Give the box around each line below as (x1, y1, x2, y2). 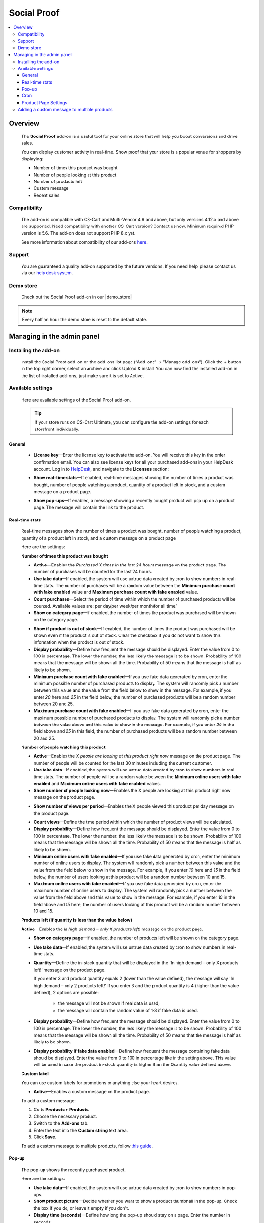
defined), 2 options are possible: (33, 989, 99, 995)
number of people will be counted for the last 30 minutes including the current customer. (33, 760, 212, 766)
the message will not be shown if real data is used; (58, 1000, 160, 1006)
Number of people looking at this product (33, 172, 117, 178)
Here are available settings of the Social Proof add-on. (21, 397, 131, 403)
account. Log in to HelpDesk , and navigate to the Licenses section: (33, 466, 169, 472)
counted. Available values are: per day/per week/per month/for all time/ (33, 603, 177, 609)
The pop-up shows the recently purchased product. (21, 1167, 126, 1173)
